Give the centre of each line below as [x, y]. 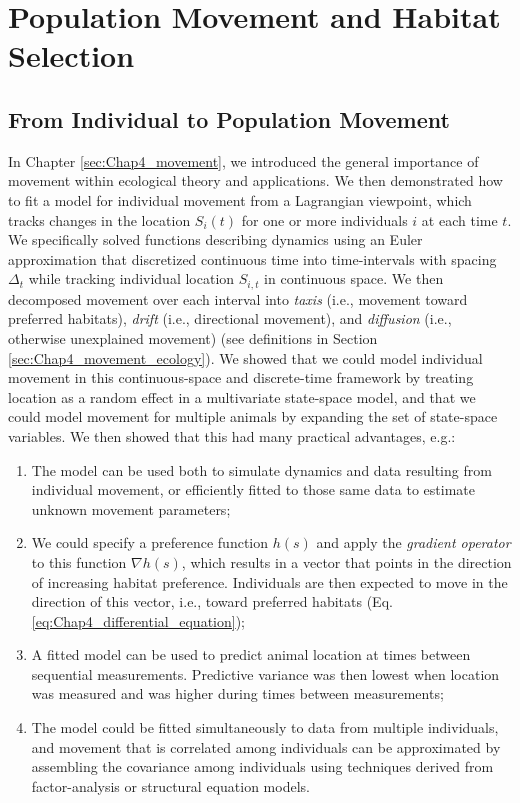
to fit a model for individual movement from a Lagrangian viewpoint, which [240, 199]
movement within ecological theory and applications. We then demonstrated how [255, 180]
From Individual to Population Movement [229, 118]
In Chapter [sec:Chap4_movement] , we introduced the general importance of [243, 160]
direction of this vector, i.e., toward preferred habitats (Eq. [212, 601]
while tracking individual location [131, 278]
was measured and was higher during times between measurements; [237, 693]
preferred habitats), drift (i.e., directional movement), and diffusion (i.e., [230, 318]
